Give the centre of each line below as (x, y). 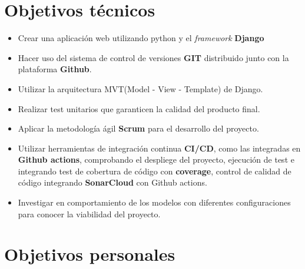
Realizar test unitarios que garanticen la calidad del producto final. (139, 108)
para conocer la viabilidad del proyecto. (89, 213)
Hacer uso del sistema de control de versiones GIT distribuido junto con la (153, 57)
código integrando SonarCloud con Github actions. (112, 182)
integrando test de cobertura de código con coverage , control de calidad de (155, 171)
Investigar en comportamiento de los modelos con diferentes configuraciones (154, 202)
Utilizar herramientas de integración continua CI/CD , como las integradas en (159, 148)
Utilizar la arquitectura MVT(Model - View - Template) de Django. (140, 88)
